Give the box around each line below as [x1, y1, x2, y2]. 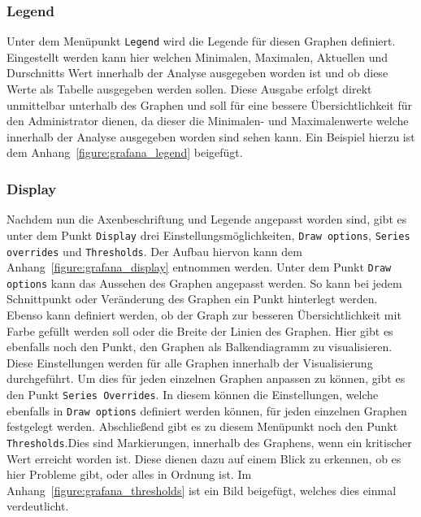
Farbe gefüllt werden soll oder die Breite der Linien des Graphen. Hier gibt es [7, 322, 393, 339]
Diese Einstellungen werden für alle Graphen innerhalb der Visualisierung [7, 354, 373, 371]
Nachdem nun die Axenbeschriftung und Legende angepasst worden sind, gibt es [7, 211, 407, 228]
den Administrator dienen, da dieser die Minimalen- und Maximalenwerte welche [7, 112, 409, 129]
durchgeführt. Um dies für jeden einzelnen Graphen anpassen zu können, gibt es [7, 370, 406, 387]
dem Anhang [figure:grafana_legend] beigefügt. [7, 144, 243, 161]
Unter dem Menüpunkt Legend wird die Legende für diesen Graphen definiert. [7, 33, 396, 50]
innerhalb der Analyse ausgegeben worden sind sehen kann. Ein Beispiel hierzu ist [7, 128, 415, 145]
